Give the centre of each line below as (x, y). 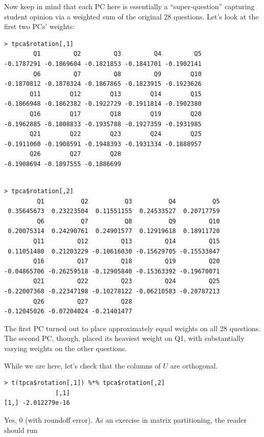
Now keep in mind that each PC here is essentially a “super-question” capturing (129, 6)
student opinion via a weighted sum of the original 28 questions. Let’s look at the (131, 16)
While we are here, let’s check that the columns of (82, 365)
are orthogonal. (194, 365)
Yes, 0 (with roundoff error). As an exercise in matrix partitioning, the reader (126, 419)
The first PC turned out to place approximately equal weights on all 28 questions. (132, 328)
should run (21, 430)
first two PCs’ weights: (40, 26)
